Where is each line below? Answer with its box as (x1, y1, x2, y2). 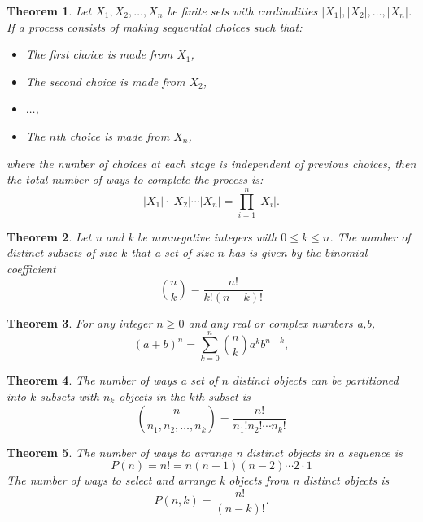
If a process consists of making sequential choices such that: (7, 18, 303, 35)
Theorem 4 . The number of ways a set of (7, 372, 218, 389)
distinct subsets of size (7, 244, 117, 261)
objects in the (119, 388, 185, 405)
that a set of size (131, 244, 214, 261)
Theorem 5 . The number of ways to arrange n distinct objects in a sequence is (7, 443, 403, 460)
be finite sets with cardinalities (167, 2, 318, 19)
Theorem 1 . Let (7, 2, 92, 19)
